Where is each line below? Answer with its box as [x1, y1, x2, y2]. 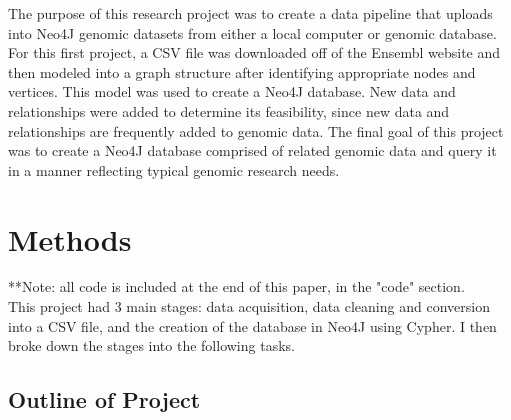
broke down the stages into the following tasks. [8, 335, 295, 356]
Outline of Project [8, 384, 201, 415]
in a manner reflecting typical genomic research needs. [8, 159, 340, 180]
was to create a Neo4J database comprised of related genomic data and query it [8, 140, 497, 161]
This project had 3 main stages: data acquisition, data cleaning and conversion [8, 296, 490, 317]
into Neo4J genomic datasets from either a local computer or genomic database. [8, 22, 497, 43]
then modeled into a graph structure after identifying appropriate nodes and [8, 61, 476, 82]
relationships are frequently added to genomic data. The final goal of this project [8, 120, 504, 141]
